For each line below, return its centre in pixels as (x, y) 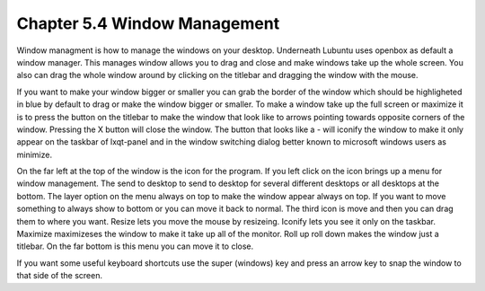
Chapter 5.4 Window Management (148, 23)
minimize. (35, 154)
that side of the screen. (60, 276)
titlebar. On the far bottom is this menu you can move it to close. (135, 246)
